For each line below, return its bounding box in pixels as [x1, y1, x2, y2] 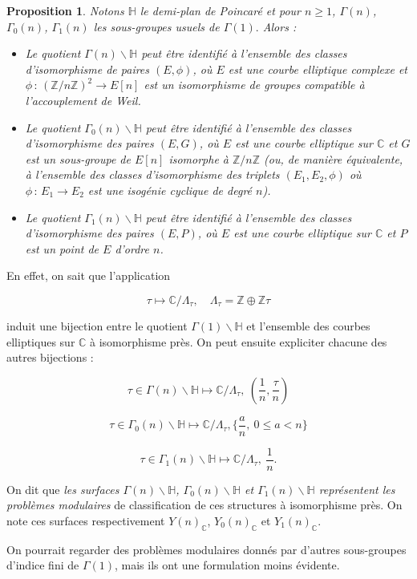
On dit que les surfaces [6, 480, 119, 497]
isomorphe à [168, 150, 229, 167]
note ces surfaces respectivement [6, 512, 165, 528]
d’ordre [115, 240, 149, 257]
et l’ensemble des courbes [246, 317, 370, 334]
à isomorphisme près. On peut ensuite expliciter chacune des [90, 333, 387, 350]
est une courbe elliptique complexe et [228, 60, 407, 77]
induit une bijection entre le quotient [6, 317, 188, 334]
